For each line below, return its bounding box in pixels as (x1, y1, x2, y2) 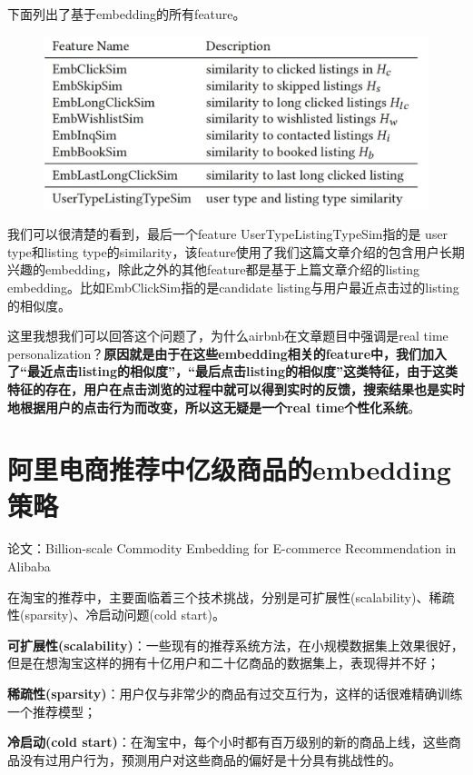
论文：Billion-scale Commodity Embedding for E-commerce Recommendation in (7, 539, 457, 558)
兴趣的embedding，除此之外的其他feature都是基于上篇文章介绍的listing (7, 260, 419, 279)
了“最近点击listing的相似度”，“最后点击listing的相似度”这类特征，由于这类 (7, 362, 458, 381)
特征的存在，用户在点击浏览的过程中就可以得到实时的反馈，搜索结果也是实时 (7, 379, 465, 398)
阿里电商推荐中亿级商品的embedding (7, 451, 451, 488)
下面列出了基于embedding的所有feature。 (7, 5, 246, 23)
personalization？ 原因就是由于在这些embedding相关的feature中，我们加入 (7, 343, 448, 363)
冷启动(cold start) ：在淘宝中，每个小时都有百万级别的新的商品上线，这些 (7, 732, 448, 751)
